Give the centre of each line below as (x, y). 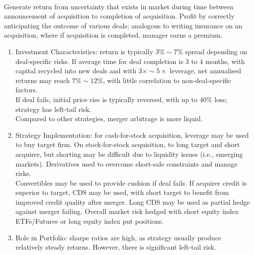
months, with (225, 61)
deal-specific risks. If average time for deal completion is (99, 61)
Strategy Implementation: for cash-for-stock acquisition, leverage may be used (132, 135)
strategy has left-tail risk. (53, 109)
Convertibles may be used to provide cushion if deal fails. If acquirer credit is (131, 182)
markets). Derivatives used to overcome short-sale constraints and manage (127, 163)
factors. (26, 90)
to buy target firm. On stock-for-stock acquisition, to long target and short (128, 144)
